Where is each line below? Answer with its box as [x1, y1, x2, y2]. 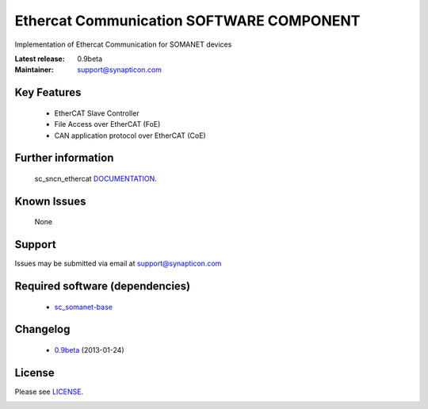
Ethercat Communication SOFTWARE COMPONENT [14, 12, 361, 29]
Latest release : [14, 54, 65, 63]
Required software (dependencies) [14, 280, 191, 293]
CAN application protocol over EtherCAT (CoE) [54, 131, 206, 140]
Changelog [14, 323, 71, 336]
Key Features [14, 86, 82, 99]
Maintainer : [14, 65, 55, 75]
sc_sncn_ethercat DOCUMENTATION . [34, 174, 158, 183]
